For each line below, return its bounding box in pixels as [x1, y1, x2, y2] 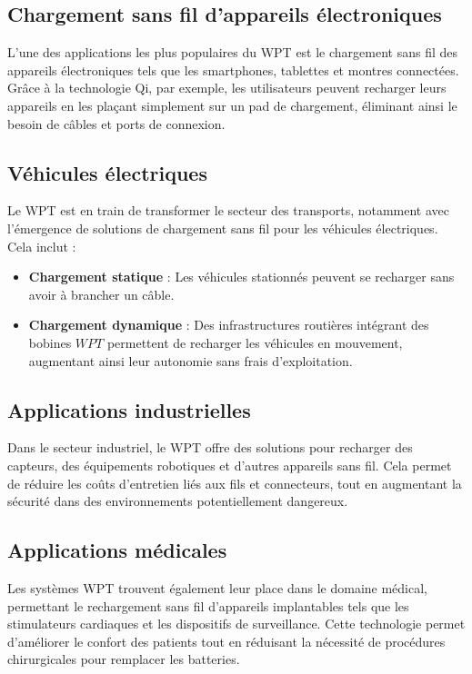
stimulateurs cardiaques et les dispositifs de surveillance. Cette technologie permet [7, 614, 466, 633]
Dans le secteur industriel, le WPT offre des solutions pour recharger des [7, 438, 413, 457]
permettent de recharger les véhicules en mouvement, [106, 332, 403, 352]
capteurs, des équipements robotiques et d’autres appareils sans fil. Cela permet [7, 455, 452, 474]
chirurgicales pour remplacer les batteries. [7, 649, 240, 669]
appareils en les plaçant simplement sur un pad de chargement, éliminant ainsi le [7, 95, 457, 114]
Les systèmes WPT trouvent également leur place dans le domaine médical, [7, 578, 427, 597]
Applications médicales [7, 536, 227, 564]
